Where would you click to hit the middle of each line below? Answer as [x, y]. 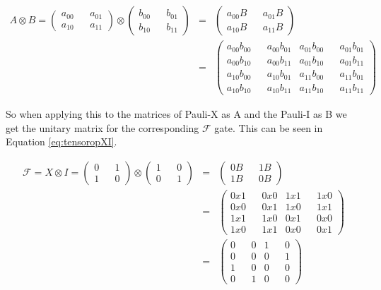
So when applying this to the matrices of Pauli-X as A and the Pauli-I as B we [176, 114]
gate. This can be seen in [269, 127]
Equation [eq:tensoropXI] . [61, 141]
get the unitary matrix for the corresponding [102, 127]
